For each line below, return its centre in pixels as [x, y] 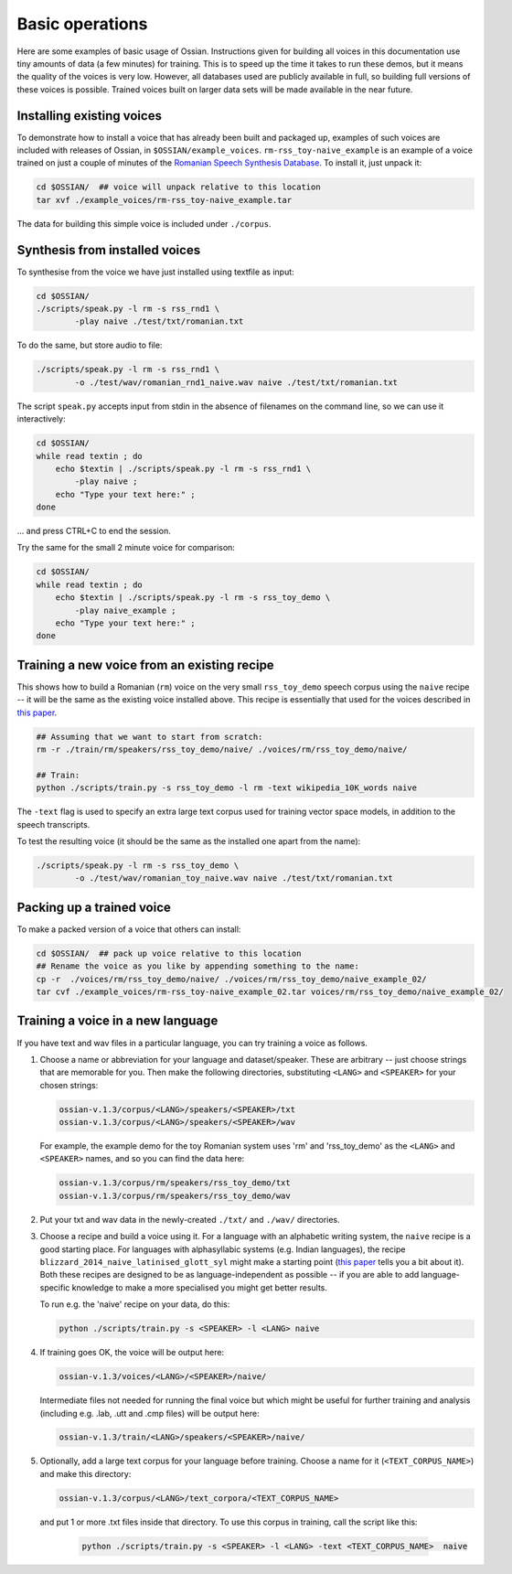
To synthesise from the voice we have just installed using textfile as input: [155, 272]
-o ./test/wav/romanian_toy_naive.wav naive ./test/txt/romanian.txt [234, 878]
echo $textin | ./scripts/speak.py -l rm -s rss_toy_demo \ [193, 598]
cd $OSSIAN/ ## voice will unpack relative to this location [178, 187]
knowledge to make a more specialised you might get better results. [200, 1287]
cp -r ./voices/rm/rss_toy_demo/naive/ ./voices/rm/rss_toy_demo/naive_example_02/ [231, 979]
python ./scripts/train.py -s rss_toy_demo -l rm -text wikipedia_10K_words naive [227, 788]
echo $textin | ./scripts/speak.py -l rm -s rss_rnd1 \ [183, 468]
